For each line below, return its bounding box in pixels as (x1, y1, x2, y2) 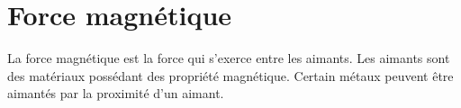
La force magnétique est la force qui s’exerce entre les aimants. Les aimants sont (7, 49, 450, 67)
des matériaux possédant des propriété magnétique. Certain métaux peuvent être (7, 66, 454, 85)
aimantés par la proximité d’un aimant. (7, 84, 224, 103)
